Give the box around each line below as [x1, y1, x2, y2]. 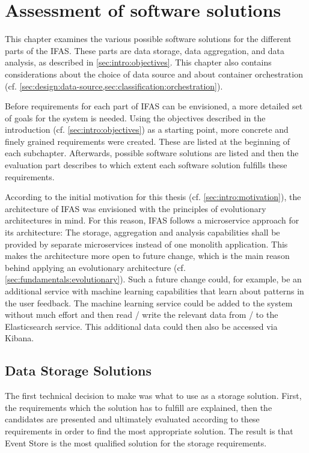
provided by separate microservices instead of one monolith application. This [5, 237, 288, 250]
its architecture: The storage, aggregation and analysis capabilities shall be [5, 226, 280, 239]
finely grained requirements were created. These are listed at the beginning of [5, 135, 290, 147]
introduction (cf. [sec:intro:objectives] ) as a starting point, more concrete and [5, 123, 289, 136]
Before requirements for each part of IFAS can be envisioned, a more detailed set [5, 100, 303, 112]
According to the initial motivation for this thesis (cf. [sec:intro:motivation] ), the [5, 190, 301, 203]
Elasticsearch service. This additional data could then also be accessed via [5, 320, 278, 332]
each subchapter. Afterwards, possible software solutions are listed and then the [5, 147, 299, 159]
